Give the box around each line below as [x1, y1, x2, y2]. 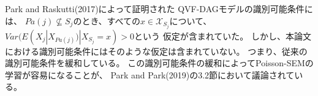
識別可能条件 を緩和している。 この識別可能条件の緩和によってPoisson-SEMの [5, 57, 314, 69]
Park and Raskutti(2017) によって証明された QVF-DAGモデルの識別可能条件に [5, 2, 313, 15]
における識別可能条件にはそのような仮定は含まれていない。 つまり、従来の [5, 44, 308, 57]
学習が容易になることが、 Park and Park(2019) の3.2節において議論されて [5, 68, 295, 81]
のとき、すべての [73, 14, 140, 27]
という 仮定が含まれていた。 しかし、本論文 [134, 29, 311, 42]
